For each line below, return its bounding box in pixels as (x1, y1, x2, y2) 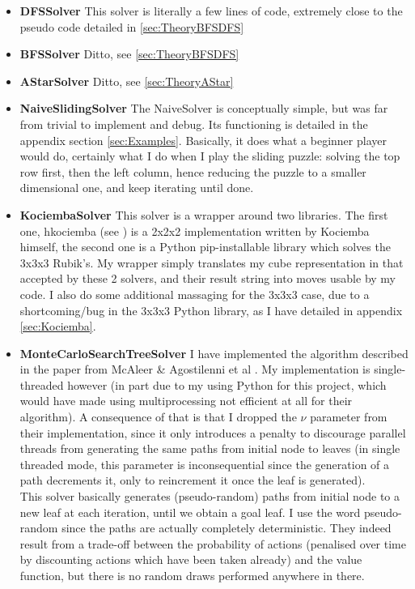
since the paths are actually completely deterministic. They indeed (61, 519, 392, 536)
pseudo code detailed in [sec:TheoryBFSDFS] (19, 18, 244, 35)
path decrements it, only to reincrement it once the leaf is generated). (19, 472, 366, 489)
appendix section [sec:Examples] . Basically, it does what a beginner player (19, 131, 387, 148)
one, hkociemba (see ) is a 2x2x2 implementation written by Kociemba (19, 222, 370, 239)
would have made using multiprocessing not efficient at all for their (19, 392, 353, 409)
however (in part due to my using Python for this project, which (67, 376, 387, 393)
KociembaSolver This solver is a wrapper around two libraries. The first (19, 206, 388, 223)
